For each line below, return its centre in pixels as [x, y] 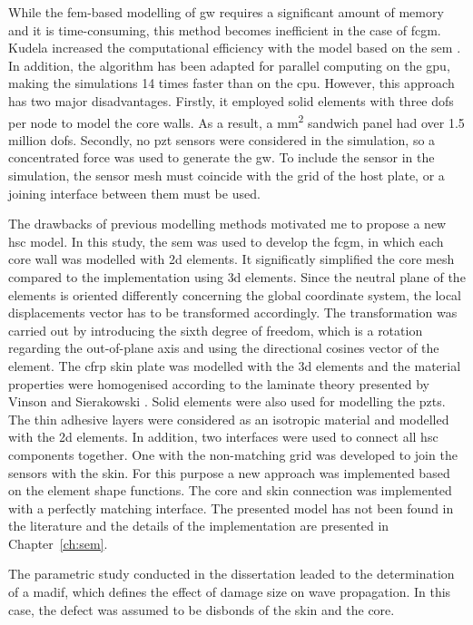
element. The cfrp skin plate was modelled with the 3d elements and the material [235, 365]
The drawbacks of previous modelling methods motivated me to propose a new [227, 224]
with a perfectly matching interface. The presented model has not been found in [231, 508]
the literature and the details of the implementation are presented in [199, 526]
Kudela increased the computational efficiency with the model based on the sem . [235, 48]
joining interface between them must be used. [134, 193]
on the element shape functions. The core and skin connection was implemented [230, 490]
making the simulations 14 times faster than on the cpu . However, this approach [232, 83]
